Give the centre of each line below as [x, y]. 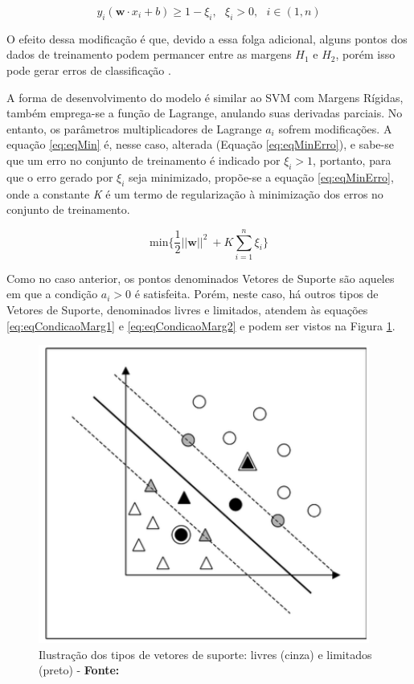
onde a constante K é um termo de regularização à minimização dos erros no [195, 193]
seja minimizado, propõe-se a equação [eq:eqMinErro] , [261, 176]
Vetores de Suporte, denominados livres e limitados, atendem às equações [187, 310]
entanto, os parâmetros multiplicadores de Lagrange [134, 128]
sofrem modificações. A [335, 128]
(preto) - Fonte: [79, 670]
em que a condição [52, 294]
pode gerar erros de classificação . [89, 70]
